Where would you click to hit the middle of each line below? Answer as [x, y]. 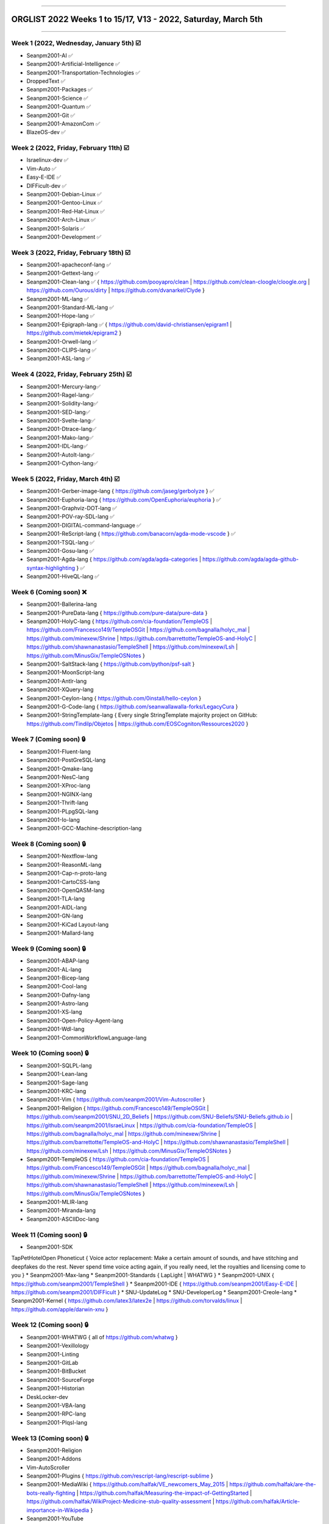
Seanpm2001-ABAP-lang [58, 961]
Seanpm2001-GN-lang [55, 916]
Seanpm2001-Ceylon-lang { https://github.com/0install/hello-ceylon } [114, 698]
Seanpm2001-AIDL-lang [57, 907]
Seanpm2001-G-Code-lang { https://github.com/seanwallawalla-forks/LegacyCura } [132, 707]
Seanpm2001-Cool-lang [57, 986]
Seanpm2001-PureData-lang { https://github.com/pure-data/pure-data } [117, 613]
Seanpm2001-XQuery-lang [60, 689]
